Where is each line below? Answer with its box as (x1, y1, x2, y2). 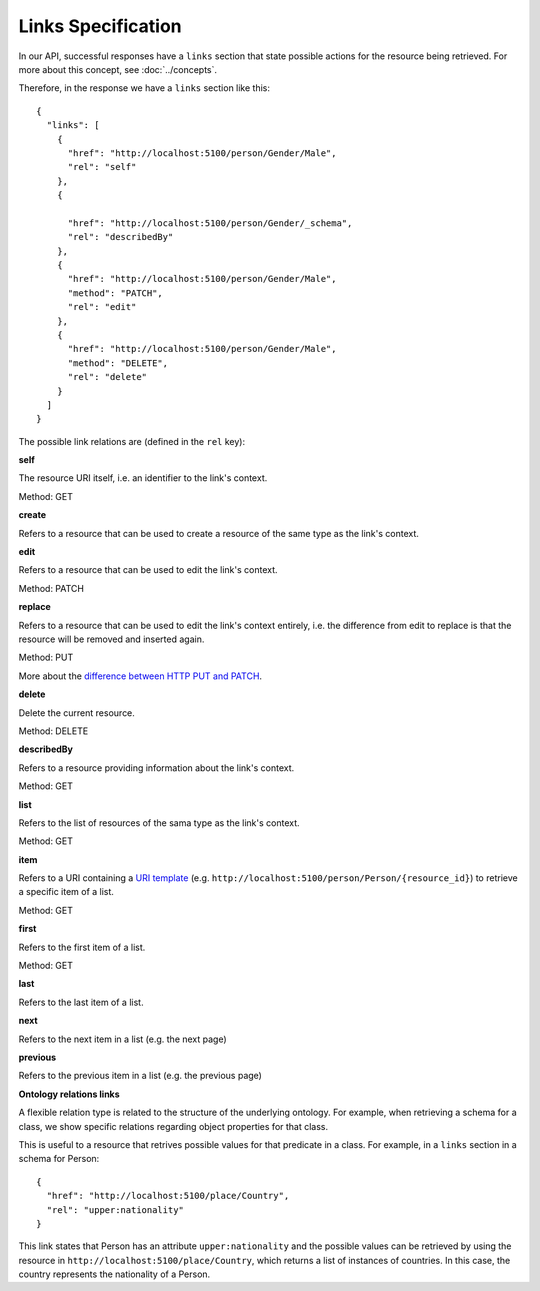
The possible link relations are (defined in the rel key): (18, 435, 245, 447)
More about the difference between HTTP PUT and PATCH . (18, 670, 263, 682)
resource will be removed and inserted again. (18, 633, 205, 645)
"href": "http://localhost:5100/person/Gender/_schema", (67, 217, 353, 229)
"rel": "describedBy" (67, 231, 174, 243)
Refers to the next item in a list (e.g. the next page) (18, 1033, 227, 1045)
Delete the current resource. (18, 706, 135, 719)
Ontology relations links (18, 1088, 120, 1100)
